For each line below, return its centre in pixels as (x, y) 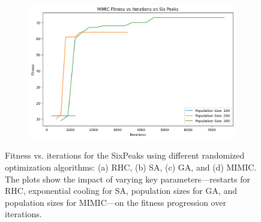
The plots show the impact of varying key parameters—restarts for (127, 179)
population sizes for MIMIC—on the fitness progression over (115, 202)
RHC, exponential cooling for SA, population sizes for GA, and (121, 191)
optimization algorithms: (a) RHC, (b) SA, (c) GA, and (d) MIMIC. (131, 167)
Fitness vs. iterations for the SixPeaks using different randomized (125, 155)
